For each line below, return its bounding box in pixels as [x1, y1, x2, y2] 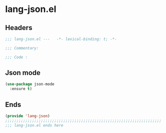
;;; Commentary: [5, 45, 39, 50]
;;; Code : [5, 54, 28, 59]
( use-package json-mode [5, 81, 55, 87]
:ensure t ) [9, 86, 32, 91]
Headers [5, 23, 32, 32]
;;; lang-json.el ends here [5, 122, 64, 128]
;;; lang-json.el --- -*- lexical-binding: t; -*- [5, 36, 117, 41]
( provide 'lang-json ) [5, 113, 50, 118]
